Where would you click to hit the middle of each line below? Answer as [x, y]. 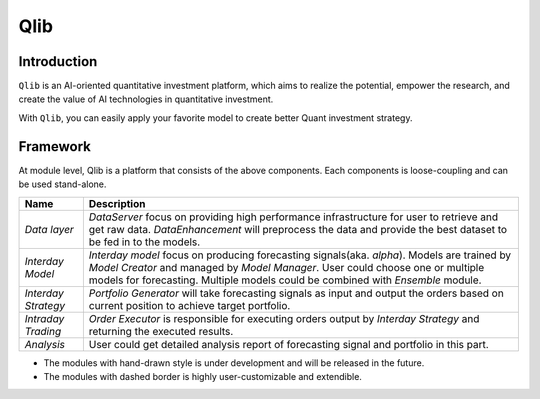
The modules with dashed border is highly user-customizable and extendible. [202, 376]
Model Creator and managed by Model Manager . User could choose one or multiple [286, 267]
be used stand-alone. [62, 184]
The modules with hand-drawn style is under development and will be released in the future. [234, 362]
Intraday [44, 318]
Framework [55, 146]
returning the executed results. [161, 331]
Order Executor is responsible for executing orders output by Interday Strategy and [284, 318]
